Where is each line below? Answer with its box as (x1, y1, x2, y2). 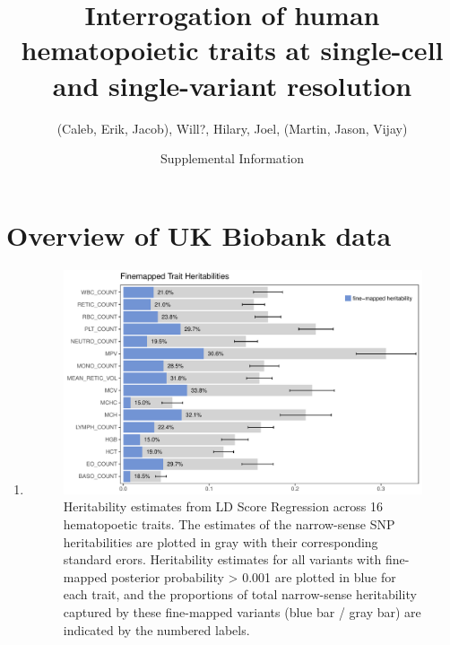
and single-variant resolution (52, 66, 412, 103)
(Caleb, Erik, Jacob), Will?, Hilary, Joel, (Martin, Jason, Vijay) (56, 118, 408, 137)
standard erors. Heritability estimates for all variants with (63, 550, 382, 569)
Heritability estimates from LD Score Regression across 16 (63, 497, 384, 516)
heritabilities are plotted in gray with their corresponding (63, 532, 378, 551)
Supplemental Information (160, 149, 304, 168)
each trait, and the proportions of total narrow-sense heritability (63, 585, 417, 604)
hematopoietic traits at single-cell (21, 31, 444, 68)
